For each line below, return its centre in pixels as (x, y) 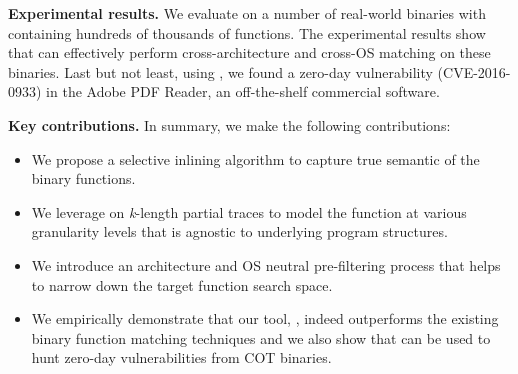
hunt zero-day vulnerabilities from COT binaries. (181, 357)
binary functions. (83, 178)
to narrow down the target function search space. (182, 284)
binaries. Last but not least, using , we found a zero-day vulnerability (220, 71)
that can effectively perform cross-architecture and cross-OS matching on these (249, 52)
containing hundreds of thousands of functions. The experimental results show (247, 32)
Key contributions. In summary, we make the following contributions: (229, 124)
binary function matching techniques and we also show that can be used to (261, 337)
